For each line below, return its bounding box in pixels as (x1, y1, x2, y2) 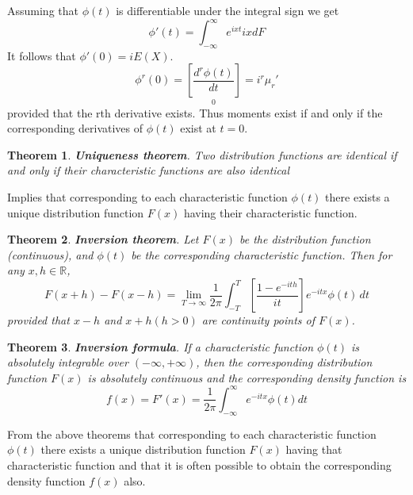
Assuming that (7, 2, 78, 18)
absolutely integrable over (7, 354, 128, 370)
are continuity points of (201, 312, 315, 328)
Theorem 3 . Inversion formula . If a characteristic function (7, 338, 314, 355)
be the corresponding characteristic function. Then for (131, 246, 392, 263)
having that (285, 441, 342, 458)
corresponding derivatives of (7, 120, 143, 136)
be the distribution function (239, 231, 371, 247)
